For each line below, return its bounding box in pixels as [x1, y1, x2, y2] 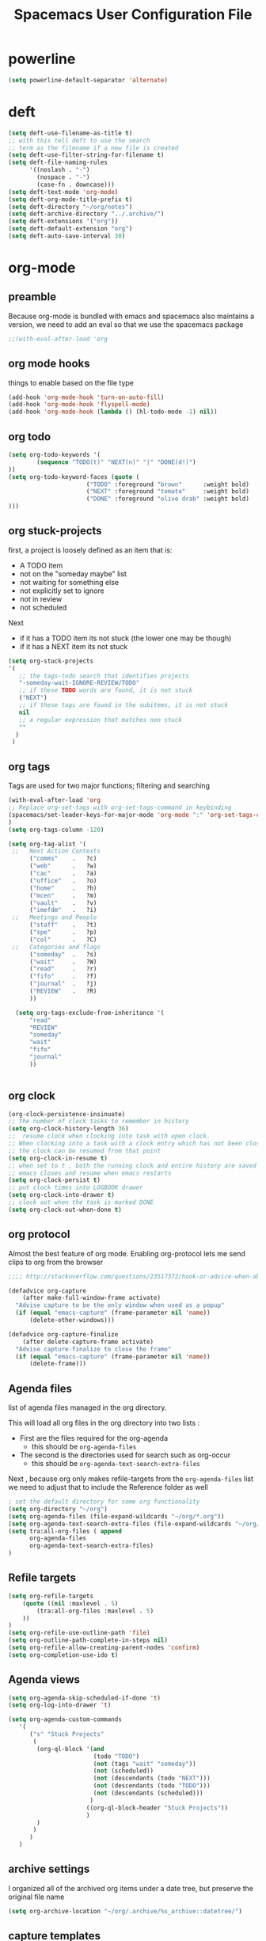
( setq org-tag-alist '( [8, 840, 87, 848]
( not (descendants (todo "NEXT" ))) [93, 1775, 211, 1783]
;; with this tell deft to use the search [8, 136, 150, 144]
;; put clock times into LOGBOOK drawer [8, 1183, 144, 1192]
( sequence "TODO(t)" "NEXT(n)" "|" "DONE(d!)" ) [36, 458, 196, 466]
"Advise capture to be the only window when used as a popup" [15, 1301, 225, 1309]
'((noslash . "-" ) [28, 166, 90, 174]
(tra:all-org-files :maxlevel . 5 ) [36, 1607, 154, 1615]
